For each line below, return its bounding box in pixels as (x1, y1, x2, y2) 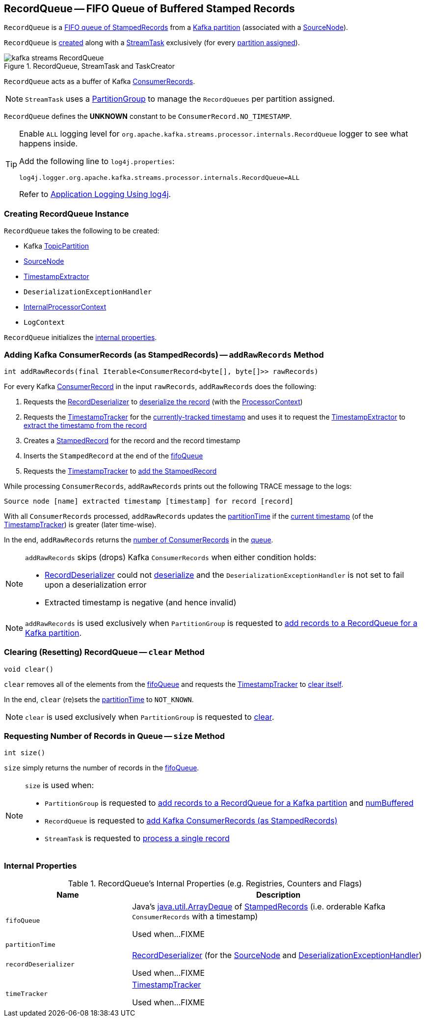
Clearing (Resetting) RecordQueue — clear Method (4, 647, 205, 657)
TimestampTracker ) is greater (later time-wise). (4, 520, 157, 529)
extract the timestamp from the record (24, 421, 147, 429)
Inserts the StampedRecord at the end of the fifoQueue (24, 451, 203, 460)
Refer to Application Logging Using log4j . (19, 189, 171, 199)
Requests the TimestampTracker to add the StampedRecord (24, 466, 217, 475)
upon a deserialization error (45, 579, 147, 590)
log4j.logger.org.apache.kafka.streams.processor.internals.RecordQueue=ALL (19, 174, 300, 182)
